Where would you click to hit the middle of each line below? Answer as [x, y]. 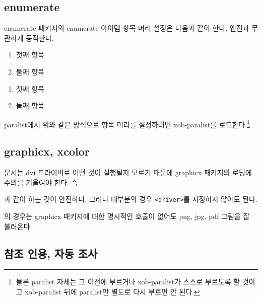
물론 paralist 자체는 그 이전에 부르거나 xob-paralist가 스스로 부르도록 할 [128, 282]
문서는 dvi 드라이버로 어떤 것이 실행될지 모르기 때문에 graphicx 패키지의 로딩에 [128, 172]
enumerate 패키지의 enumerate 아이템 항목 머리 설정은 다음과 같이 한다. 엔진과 [127, 28]
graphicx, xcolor [47, 151]
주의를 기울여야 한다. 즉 [41, 182]
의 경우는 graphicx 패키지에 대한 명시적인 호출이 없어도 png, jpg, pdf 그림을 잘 [127, 216]
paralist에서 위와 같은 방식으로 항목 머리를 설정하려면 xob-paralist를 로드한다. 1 [127, 123]
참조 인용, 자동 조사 [51, 253]
